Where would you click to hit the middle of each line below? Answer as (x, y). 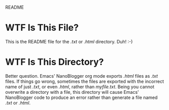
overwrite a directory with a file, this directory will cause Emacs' (72, 92)
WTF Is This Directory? (55, 62)
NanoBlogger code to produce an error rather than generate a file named (81, 97)
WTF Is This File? (42, 28)
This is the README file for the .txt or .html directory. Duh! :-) (69, 41)
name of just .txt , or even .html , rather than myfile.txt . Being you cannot (80, 87)
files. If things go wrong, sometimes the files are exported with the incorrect (84, 81)
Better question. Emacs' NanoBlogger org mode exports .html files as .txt (82, 76)
